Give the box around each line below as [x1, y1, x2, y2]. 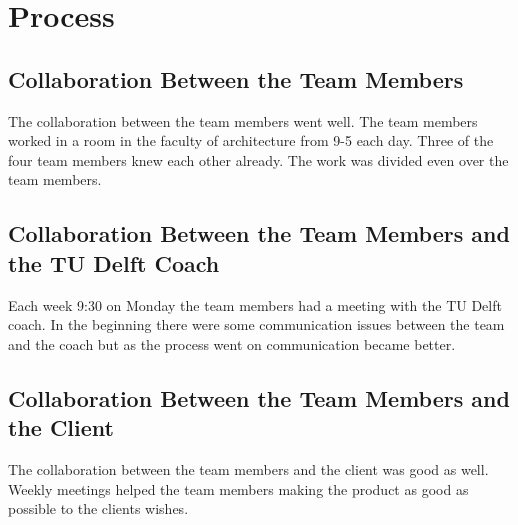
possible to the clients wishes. [8, 498, 189, 519]
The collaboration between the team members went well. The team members [8, 110, 478, 131]
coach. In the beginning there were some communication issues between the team [8, 314, 505, 335]
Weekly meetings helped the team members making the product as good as [8, 478, 469, 499]
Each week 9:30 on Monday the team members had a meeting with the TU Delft [8, 294, 502, 315]
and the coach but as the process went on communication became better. [8, 333, 456, 354]
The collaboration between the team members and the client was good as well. [8, 458, 489, 479]
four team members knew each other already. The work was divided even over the [8, 149, 509, 170]
